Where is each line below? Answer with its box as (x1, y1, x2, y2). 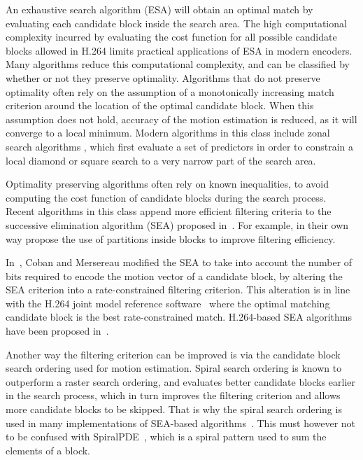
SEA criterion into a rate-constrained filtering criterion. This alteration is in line (6, 282, 350, 297)
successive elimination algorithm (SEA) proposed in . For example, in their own (6, 217, 349, 232)
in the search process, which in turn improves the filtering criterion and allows (6, 388, 341, 403)
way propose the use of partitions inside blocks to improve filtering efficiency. (6, 231, 336, 246)
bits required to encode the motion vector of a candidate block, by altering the (6, 268, 343, 283)
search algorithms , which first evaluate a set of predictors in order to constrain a (6, 139, 353, 153)
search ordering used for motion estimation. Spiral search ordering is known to (6, 361, 342, 375)
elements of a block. (6, 442, 91, 457)
